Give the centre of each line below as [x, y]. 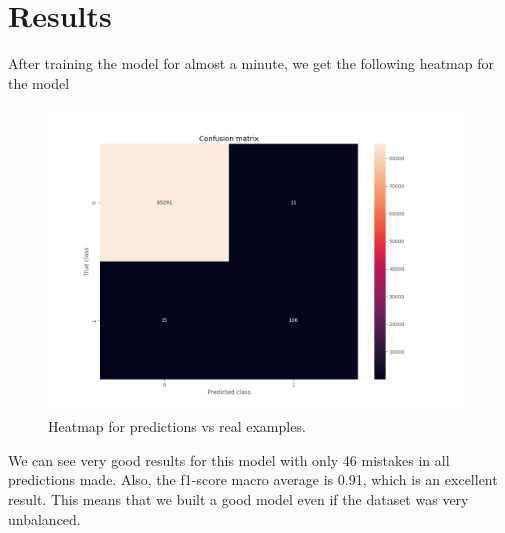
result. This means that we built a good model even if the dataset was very [238, 498]
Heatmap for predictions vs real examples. [177, 426]
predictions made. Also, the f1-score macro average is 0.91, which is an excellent [253, 479]
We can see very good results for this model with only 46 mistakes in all [229, 459]
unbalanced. [44, 518]
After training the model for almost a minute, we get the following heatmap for [251, 63]
